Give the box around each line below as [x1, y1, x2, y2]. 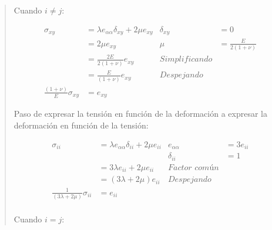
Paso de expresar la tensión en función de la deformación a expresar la [14, 107, 267, 120]
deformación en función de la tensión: [14, 119, 149, 131]
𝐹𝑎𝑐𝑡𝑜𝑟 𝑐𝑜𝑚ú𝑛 [167, 163, 219, 172]
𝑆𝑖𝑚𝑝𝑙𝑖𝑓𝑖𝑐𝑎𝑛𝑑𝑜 [159, 55, 213, 64]
